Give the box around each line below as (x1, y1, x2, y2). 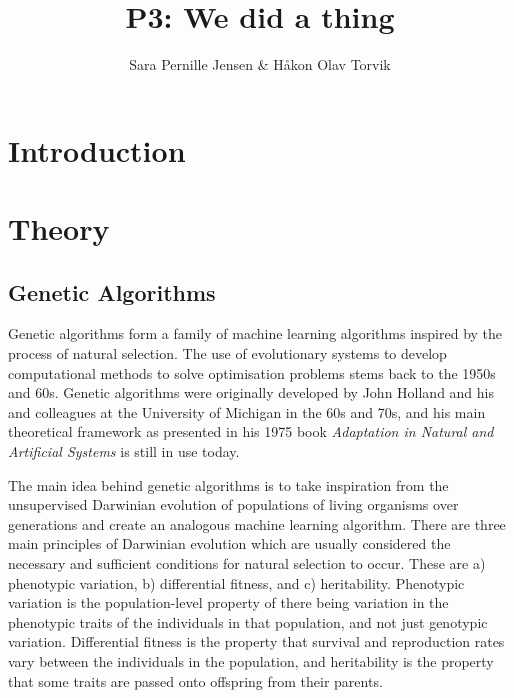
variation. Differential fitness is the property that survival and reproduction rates (8, 631, 505, 652)
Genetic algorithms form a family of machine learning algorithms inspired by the (8, 323, 503, 344)
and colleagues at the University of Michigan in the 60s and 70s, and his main (8, 401, 486, 422)
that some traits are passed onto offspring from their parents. (8, 670, 383, 691)
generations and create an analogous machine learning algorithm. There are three (8, 513, 506, 534)
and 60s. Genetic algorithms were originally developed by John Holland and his (8, 382, 495, 403)
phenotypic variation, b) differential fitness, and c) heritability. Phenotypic (8, 572, 465, 593)
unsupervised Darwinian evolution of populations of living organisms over (8, 494, 459, 515)
